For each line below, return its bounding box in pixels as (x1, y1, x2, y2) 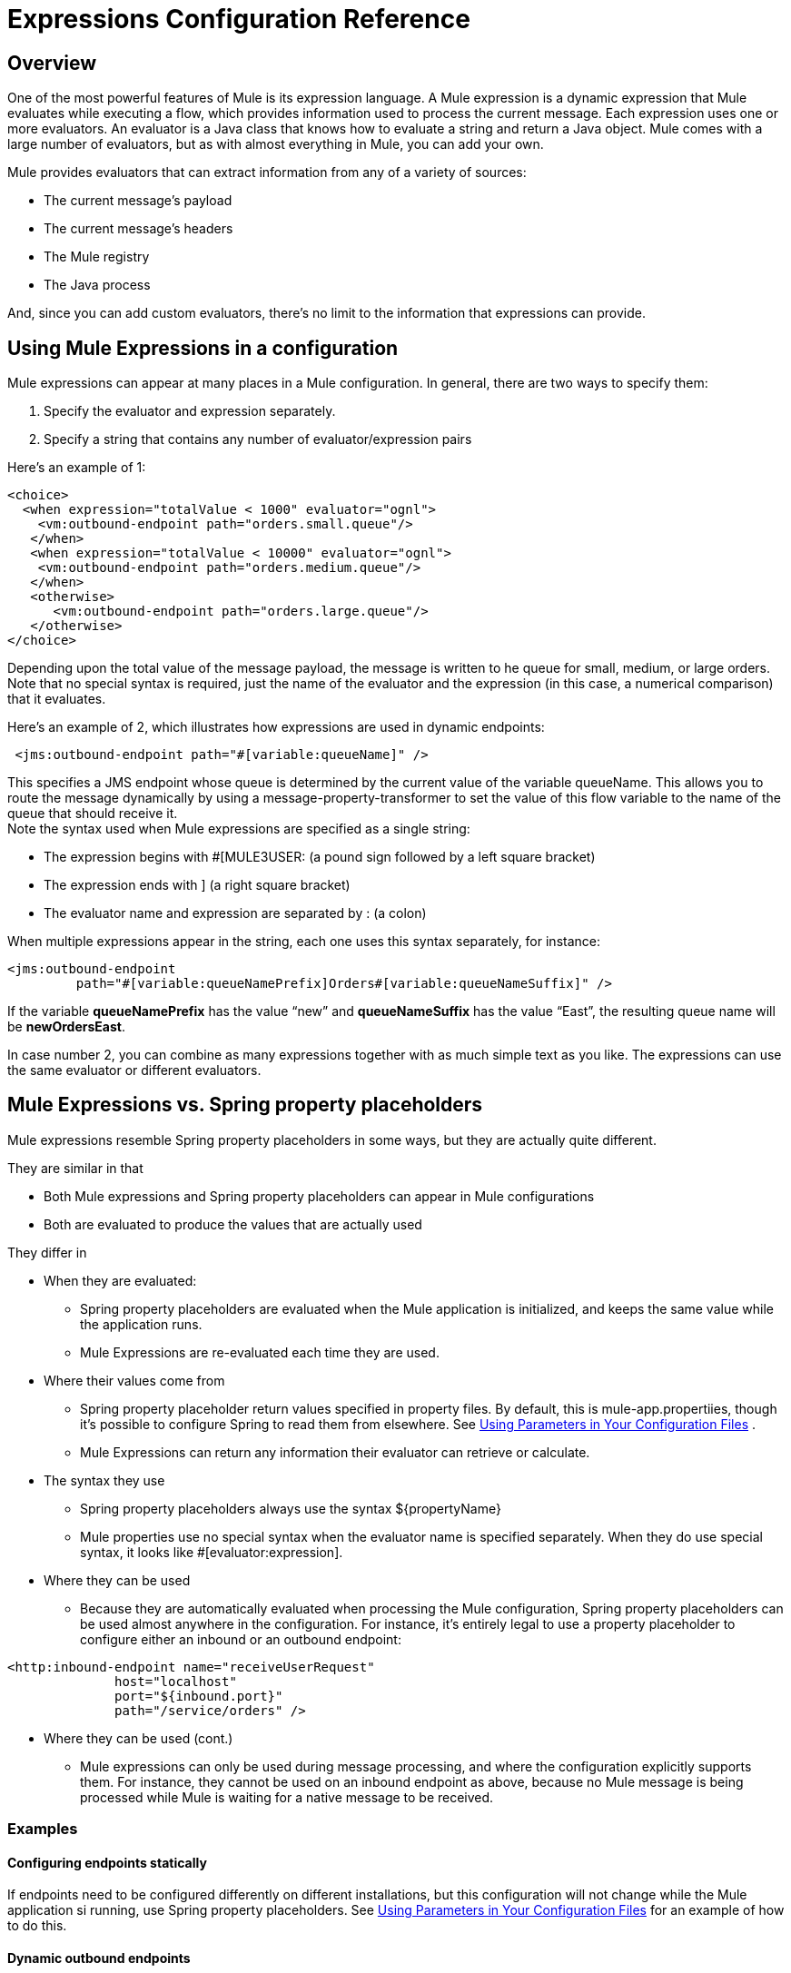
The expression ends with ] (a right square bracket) (44, 877, 351, 893)
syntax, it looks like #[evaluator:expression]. (80, 1544, 343, 1560)
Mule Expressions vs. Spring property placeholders (7, 1093, 483, 1117)
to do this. (7, 1918, 67, 1934)
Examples (7, 1820, 78, 1839)
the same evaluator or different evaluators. (7, 1062, 262, 1079)
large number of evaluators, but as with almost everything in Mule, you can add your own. (7, 136, 544, 153)
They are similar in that (7, 1159, 143, 1176)
